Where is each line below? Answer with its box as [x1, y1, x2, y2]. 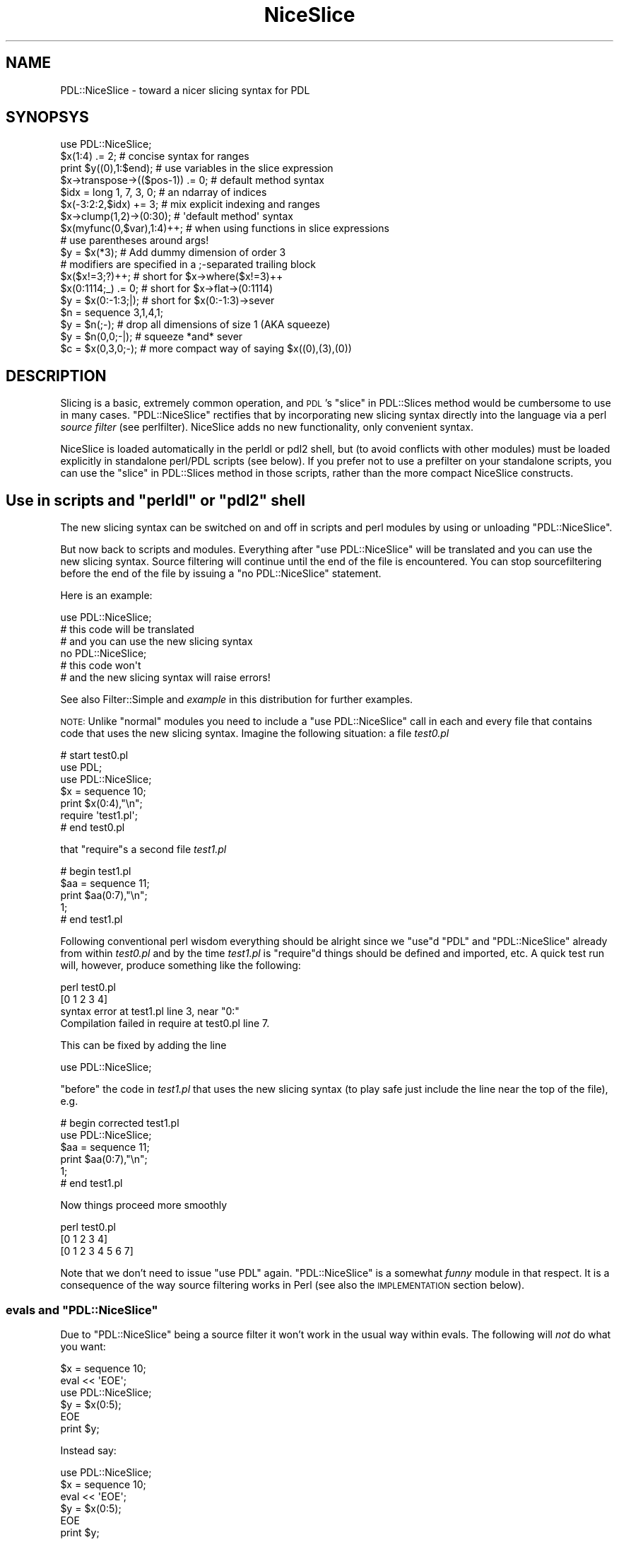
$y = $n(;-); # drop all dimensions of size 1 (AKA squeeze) [60, 318, 331, 331]
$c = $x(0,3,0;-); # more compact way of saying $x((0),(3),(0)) [60, 342, 352, 355]
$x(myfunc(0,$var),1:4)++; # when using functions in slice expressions [60, 222, 389, 235]
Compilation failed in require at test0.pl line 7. [60, 1017, 270, 1030]
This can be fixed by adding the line [60, 1039, 227, 1052]
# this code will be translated [60, 623, 194, 636]
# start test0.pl [60, 749, 129, 762]
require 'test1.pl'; [60, 809, 138, 822]
